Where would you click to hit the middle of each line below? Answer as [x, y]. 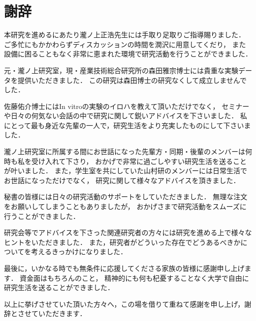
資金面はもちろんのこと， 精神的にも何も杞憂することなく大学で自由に [134, 278]
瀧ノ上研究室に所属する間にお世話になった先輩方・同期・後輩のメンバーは [125, 151]
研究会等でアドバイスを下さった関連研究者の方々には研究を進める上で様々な [128, 232]
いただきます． [62, 313]
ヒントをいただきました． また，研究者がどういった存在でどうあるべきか [122, 242]
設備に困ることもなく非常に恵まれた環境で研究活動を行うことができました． [128, 54]
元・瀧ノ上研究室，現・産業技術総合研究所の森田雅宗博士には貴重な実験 [121, 70]
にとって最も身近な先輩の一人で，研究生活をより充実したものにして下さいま [128, 125]
